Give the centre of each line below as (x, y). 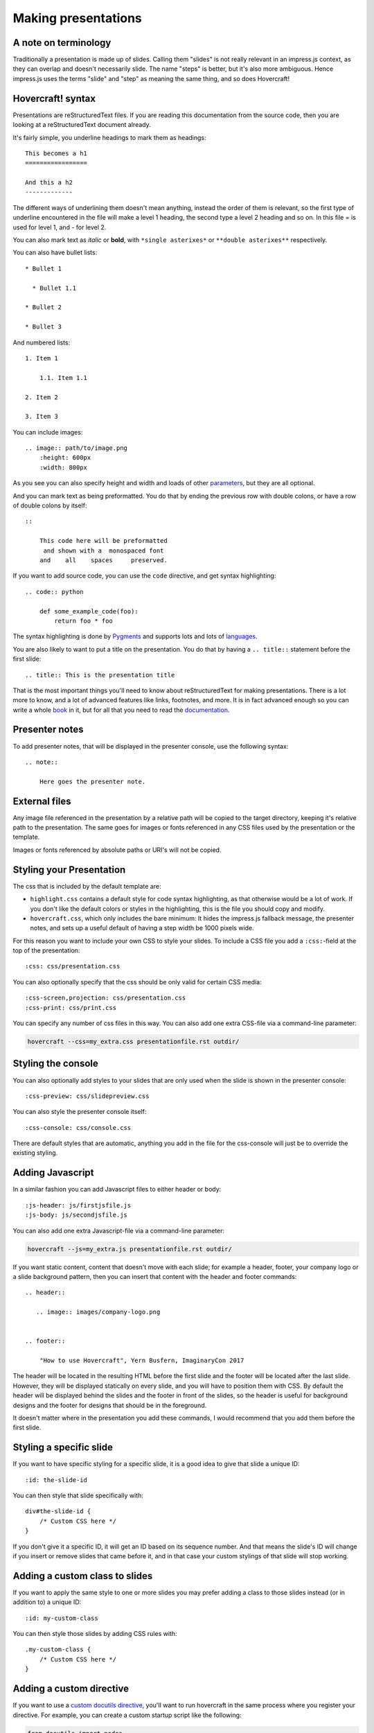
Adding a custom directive (71, 1689)
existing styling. (35, 1153)
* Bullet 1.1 (54, 288)
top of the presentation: (46, 950)
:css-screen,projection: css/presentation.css (106, 998)
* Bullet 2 (44, 307)
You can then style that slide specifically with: (78, 1496)
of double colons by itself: (50, 505)
